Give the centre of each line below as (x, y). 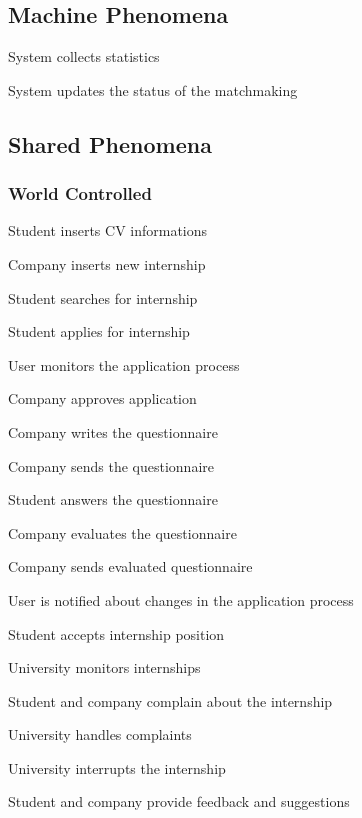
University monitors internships (104, 667)
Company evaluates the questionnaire (122, 532)
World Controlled (80, 193)
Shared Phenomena (110, 143)
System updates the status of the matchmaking (153, 89)
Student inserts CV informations (108, 230)
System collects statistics (84, 56)
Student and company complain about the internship (170, 700)
